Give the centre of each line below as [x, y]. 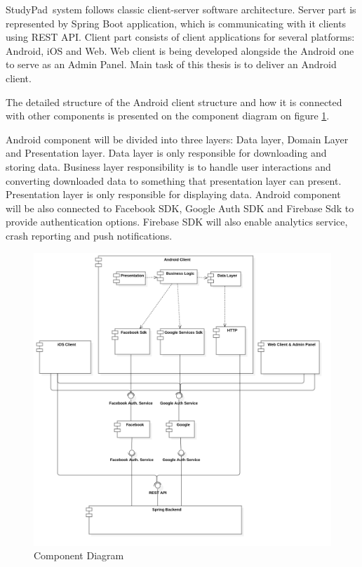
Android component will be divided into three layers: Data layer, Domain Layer [177, 139]
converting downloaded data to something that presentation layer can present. [174, 180]
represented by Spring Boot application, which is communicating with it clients [176, 23]
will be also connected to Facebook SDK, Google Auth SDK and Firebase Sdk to [180, 208]
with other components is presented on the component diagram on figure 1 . [168, 116]
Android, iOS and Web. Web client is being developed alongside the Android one [180, 50]
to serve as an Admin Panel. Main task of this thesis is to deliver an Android [171, 64]
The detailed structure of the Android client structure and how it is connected [174, 102]
